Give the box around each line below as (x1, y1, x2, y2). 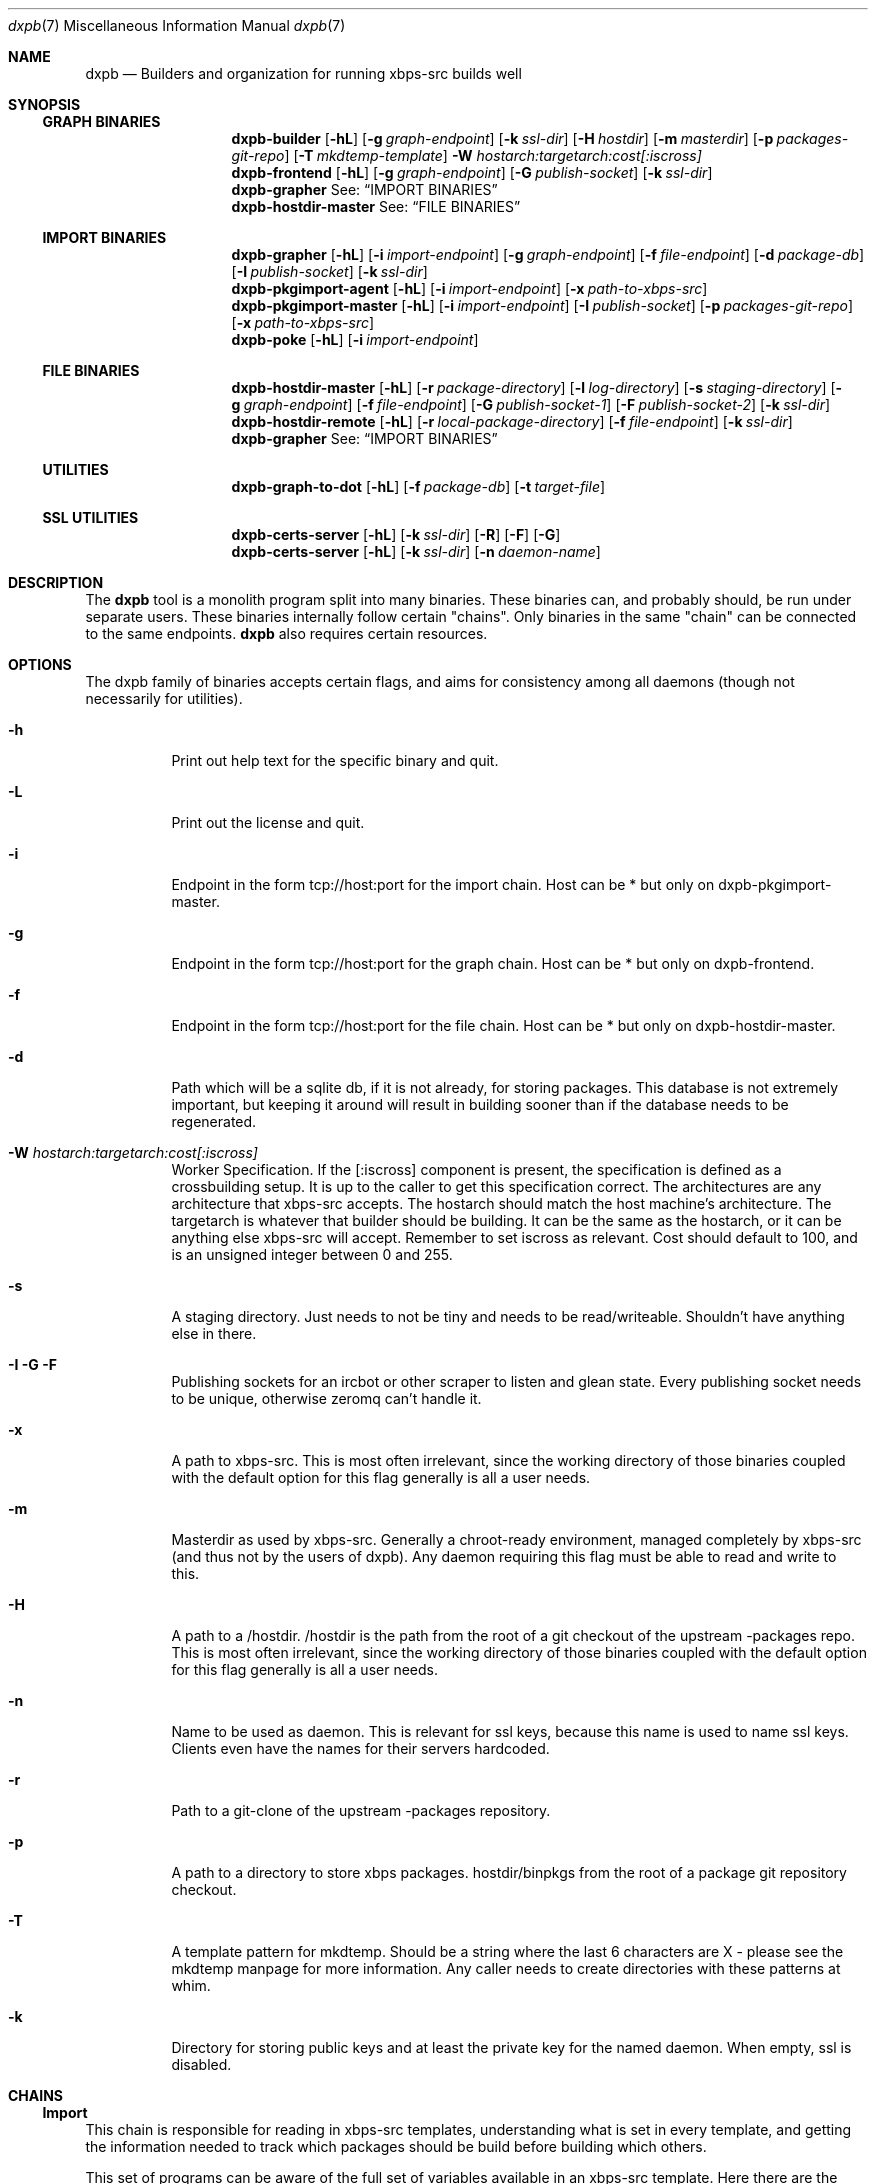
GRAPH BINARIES (42, 113, 161, 130)
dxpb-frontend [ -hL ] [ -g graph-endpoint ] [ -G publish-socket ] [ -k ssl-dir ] (231, 164, 713, 181)
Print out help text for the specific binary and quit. (171, 752, 499, 769)
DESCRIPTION (8, 574, 104, 591)
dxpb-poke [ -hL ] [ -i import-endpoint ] (231, 331, 479, 348)
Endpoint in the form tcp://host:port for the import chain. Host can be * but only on (171, 876, 715, 893)
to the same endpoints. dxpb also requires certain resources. (85, 625, 488, 642)
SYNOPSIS (8, 96, 81, 113)
